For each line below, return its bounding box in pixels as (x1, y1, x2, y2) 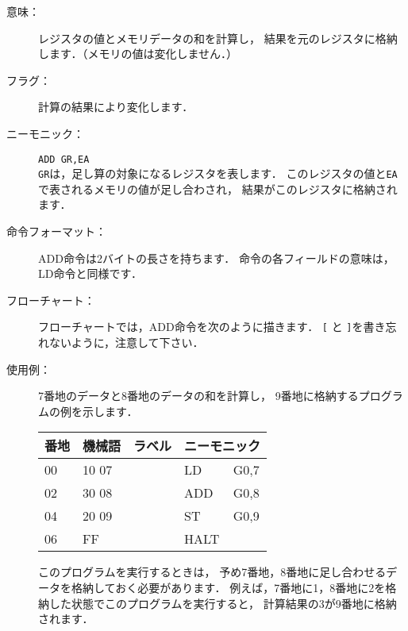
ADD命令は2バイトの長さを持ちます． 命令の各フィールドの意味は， (38, 249, 395, 266)
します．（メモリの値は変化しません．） (38, 45, 238, 62)
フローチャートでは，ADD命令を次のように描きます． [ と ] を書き (38, 318, 386, 335)
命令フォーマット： (6, 223, 106, 240)
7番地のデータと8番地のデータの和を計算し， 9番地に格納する (38, 387, 359, 404)
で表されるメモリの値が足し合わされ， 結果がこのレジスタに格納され (38, 180, 398, 197)
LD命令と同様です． (38, 265, 142, 282)
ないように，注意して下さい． (48, 334, 204, 351)
